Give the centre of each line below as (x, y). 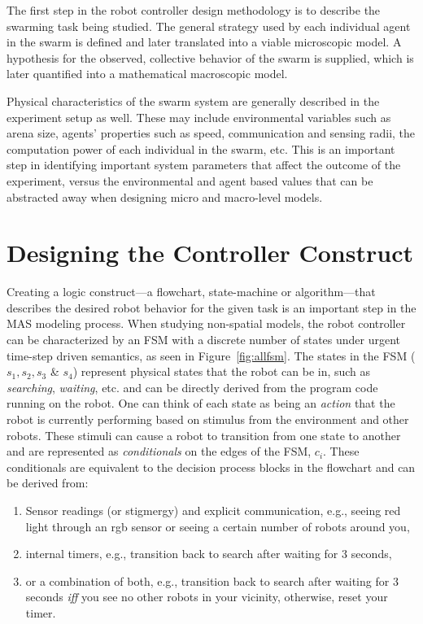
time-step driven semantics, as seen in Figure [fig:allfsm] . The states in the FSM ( (211, 355)
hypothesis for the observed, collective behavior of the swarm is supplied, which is (210, 57)
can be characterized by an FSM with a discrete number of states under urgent (204, 340)
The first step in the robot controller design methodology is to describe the (194, 10)
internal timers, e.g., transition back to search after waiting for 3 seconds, (209, 554)
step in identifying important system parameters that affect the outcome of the (204, 165)
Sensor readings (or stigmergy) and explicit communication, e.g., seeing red (213, 510)
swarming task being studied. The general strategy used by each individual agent (209, 26)
